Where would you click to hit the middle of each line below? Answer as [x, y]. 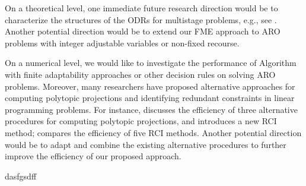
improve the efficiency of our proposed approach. [93, 156]
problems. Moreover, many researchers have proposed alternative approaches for [150, 86]
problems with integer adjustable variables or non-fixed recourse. [122, 42]
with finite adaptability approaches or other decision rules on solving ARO [140, 74]
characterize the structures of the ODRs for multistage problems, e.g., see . [141, 19]
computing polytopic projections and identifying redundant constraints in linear [150, 98]
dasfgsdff [21, 176]
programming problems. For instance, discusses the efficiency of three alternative [151, 109]
